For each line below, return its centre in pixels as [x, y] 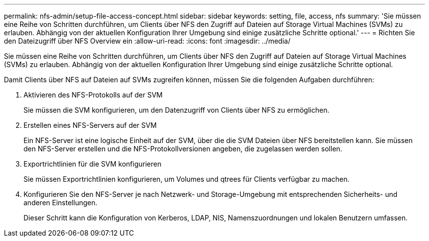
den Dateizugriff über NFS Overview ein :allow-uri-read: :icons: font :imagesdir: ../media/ [147, 41]
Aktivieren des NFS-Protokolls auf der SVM [93, 95]
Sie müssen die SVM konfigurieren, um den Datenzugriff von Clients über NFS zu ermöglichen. [177, 110]
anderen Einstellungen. [60, 203]
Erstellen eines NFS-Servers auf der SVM [90, 125]
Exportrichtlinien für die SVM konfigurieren [93, 164]
